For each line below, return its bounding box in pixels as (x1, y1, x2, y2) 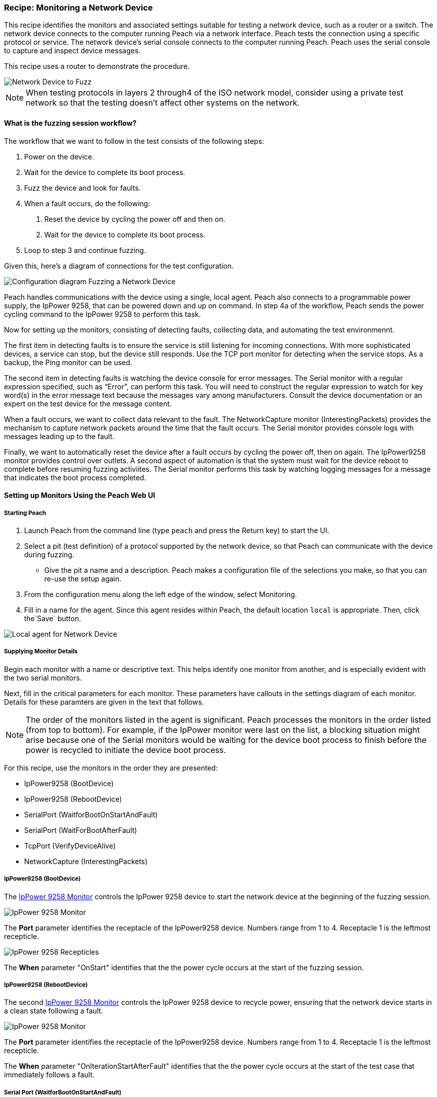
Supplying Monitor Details (4, 648, 78, 655)
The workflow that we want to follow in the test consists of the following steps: (4, 136, 265, 145)
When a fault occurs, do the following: (24, 199, 150, 208)
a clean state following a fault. (4, 1006, 103, 1016)
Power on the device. (24, 152, 95, 161)
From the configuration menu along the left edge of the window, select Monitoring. (24, 589, 297, 599)
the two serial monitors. (4, 673, 82, 682)
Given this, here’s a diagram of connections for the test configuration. (4, 261, 234, 270)
